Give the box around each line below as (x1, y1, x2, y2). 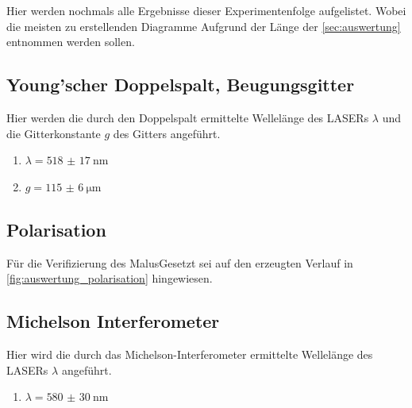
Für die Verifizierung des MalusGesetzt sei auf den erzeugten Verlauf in (6, 254, 353, 271)
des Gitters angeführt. (113, 125, 221, 141)
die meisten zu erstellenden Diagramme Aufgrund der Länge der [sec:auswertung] (6, 17, 401, 34)
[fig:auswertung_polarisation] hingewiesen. (6, 270, 213, 287)
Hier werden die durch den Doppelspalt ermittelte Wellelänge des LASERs (6, 109, 369, 125)
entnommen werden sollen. (6, 33, 135, 50)
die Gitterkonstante (6, 125, 101, 141)
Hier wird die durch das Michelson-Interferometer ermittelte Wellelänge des (6, 345, 373, 362)
